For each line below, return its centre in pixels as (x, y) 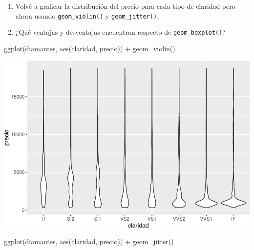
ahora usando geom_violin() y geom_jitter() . (87, 15)
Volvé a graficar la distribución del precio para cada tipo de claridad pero (125, 6)
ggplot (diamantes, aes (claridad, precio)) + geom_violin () (90, 48)
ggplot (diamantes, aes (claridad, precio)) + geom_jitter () (89, 241)
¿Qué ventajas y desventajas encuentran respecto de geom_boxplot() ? (120, 32)
